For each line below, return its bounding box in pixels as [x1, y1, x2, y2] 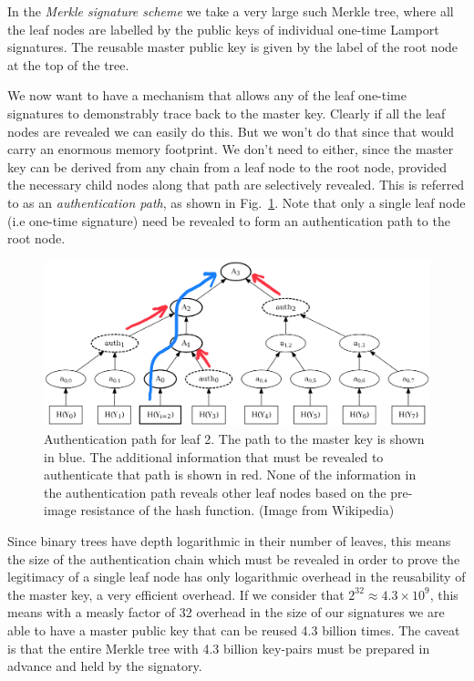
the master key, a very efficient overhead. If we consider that [7, 584, 345, 604]
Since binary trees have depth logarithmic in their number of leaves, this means [7, 531, 451, 551]
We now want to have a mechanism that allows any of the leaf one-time [7, 86, 407, 105]
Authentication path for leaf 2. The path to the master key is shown [44, 429, 425, 449]
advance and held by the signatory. [7, 656, 202, 676]
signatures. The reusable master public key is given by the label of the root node [7, 37, 459, 57]
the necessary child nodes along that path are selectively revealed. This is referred [7, 175, 465, 194]
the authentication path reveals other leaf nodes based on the [44, 482, 386, 501]
